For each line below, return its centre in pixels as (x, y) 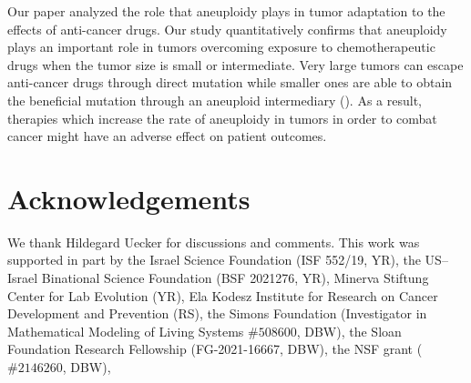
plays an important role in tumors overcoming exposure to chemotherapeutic (221, 47)
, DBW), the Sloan (349, 331)
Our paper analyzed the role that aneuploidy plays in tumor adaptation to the (226, 11)
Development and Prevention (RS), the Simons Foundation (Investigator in (217, 313)
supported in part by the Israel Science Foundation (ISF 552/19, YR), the (214, 260)
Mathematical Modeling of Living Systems (126, 331)
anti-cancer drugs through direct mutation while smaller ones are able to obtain (230, 82)
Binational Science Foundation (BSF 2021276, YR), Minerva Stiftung (235, 278)
